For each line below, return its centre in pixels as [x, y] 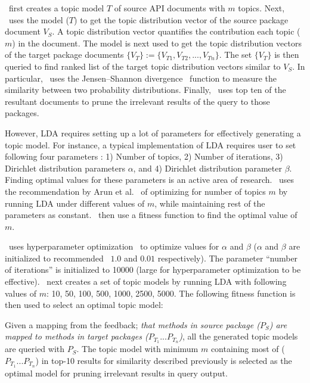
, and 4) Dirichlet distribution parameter [207, 168]
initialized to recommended [54, 258]
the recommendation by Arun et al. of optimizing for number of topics [135, 191]
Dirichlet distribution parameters [65, 168]
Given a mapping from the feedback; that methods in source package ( [132, 324]
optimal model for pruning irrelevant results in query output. [116, 373]
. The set [235, 55]
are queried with [35, 349]
